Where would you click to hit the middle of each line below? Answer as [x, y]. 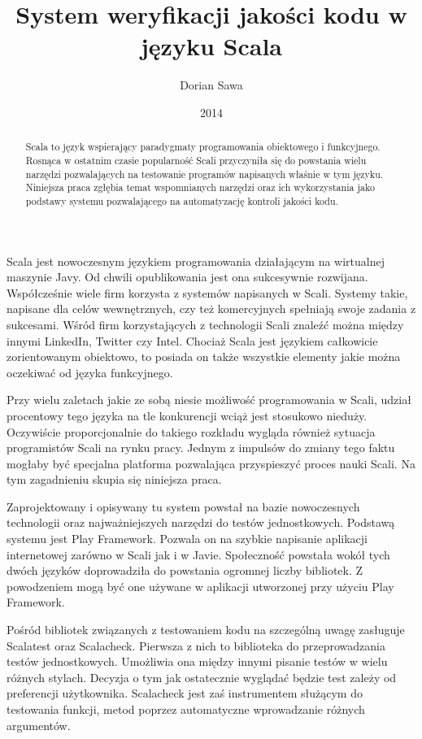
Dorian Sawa [211, 85]
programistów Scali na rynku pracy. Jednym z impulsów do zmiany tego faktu [201, 448]
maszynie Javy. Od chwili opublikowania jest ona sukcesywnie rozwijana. [187, 277]
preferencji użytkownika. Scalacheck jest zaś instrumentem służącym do [185, 693]
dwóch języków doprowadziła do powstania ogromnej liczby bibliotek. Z [185, 570]
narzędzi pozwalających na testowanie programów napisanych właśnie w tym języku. [204, 174]
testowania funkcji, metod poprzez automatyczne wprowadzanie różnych [186, 709]
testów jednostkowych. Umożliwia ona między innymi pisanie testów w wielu [197, 661]
